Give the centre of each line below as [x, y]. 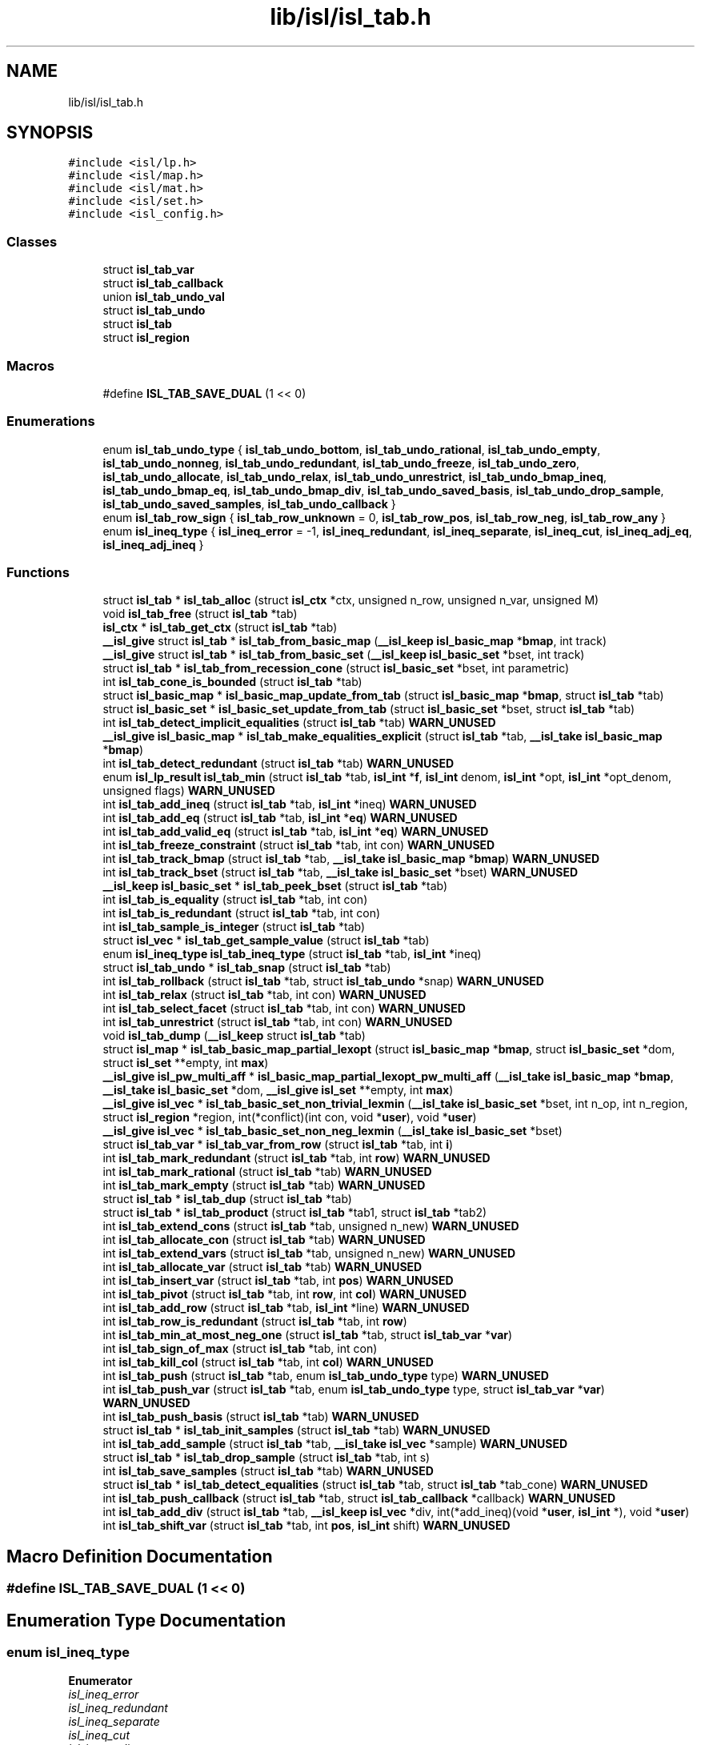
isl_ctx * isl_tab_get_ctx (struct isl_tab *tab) [220, 628]
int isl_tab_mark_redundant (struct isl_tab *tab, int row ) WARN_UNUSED [296, 1158]
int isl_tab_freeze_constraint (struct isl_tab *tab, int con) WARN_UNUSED [299, 845]
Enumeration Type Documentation [146, 1620]
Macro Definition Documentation [140, 1556]
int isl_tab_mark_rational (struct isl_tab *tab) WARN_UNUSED [267, 1172]
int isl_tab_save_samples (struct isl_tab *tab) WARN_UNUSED [268, 1471]
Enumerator [100, 1680]
